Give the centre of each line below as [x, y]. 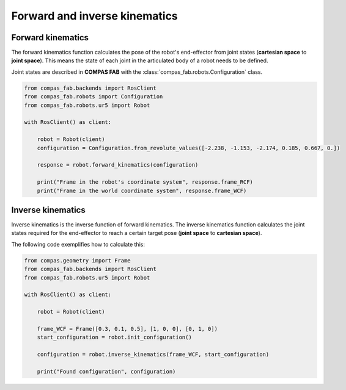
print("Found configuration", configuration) [106, 371]
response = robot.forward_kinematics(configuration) [118, 165]
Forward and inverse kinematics [95, 16]
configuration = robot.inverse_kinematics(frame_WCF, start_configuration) [153, 355]
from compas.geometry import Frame [77, 260]
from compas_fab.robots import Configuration [94, 97]
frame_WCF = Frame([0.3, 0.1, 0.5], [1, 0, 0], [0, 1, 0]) [127, 329]
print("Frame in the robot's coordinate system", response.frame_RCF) [145, 182]
